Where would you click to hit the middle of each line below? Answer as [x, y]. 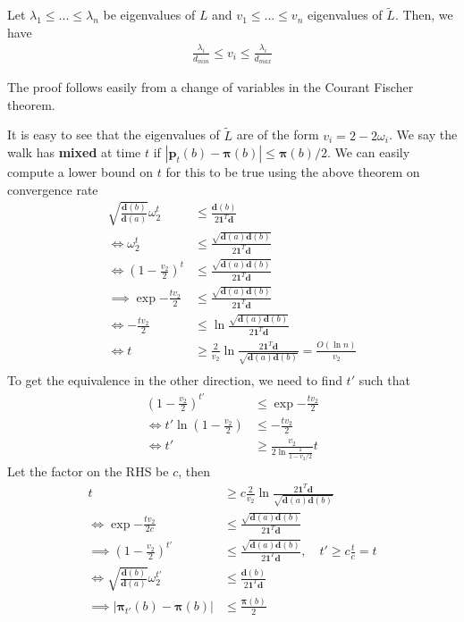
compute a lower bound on [80, 172]
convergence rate [53, 189]
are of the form [278, 134]
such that [384, 380]
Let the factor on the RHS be [88, 471]
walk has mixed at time [74, 152]
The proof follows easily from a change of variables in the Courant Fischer [211, 87]
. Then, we [424, 15]
